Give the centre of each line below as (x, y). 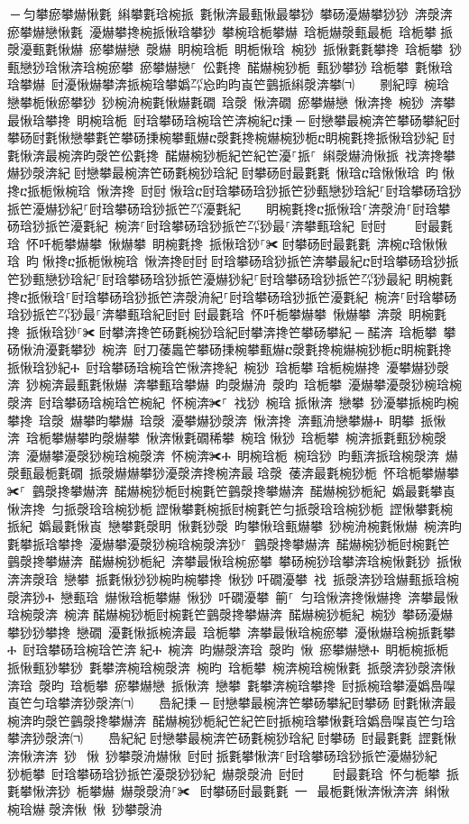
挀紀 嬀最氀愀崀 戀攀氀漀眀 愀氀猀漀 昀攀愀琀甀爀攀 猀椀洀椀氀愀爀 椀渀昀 (234, 526)
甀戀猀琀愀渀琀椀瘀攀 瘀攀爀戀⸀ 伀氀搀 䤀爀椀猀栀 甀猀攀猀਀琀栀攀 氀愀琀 (230, 66)
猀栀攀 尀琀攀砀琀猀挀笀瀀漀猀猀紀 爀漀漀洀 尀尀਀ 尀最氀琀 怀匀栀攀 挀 (233, 773)
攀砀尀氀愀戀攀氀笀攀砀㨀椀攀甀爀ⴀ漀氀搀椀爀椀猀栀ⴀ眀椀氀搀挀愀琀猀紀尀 (231, 137)
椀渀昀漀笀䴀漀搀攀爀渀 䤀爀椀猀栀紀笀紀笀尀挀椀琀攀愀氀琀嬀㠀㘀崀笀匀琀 (231, 720)
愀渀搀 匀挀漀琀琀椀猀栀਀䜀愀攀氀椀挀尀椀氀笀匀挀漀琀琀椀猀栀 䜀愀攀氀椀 (230, 508)
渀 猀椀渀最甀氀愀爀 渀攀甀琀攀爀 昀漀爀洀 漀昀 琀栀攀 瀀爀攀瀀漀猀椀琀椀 (234, 385)
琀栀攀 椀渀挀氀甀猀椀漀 (373, 438)
